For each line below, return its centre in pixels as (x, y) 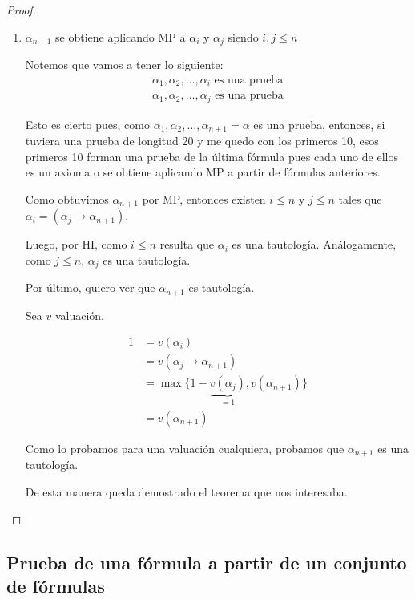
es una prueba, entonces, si (319, 124)
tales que (360, 198)
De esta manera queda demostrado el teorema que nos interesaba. (186, 492)
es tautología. (222, 287)
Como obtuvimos (67, 198)
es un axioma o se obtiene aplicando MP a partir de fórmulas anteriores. (203, 172)
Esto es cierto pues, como (88, 124)
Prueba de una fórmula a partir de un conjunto (207, 562)
